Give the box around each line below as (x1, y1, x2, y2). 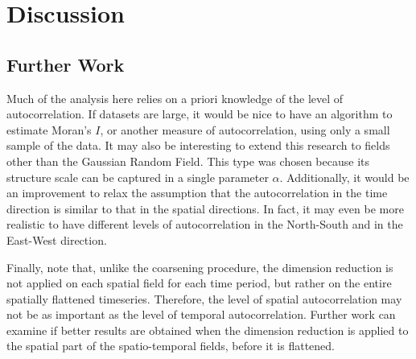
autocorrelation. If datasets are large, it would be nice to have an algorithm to (6, 105, 393, 122)
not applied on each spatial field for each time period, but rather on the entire (6, 274, 392, 291)
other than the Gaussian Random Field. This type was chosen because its (6, 152, 369, 169)
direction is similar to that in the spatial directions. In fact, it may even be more (6, 200, 404, 217)
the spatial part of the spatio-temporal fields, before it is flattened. (6, 337, 336, 354)
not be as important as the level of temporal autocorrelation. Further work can (6, 306, 396, 323)
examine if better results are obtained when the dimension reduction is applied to (6, 321, 409, 338)
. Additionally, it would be (279, 168, 410, 185)
